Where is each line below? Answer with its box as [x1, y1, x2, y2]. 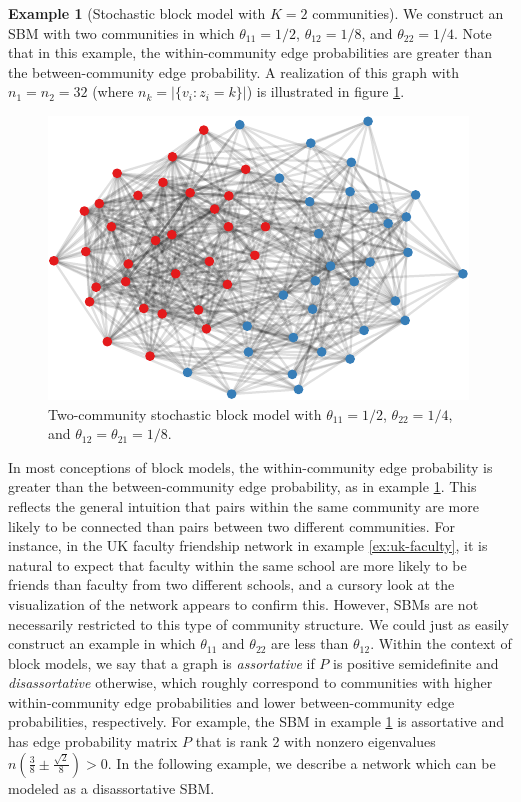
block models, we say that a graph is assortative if [8, 652, 315, 673]
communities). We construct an [312, 3, 504, 23]
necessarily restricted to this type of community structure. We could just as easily [8, 613, 509, 634]
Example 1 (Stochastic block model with [8, 3, 266, 23]
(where [92, 81, 134, 102]
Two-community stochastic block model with [48, 403, 322, 424]
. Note [454, 22, 492, 43]
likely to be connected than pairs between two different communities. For [8, 515, 455, 536]
